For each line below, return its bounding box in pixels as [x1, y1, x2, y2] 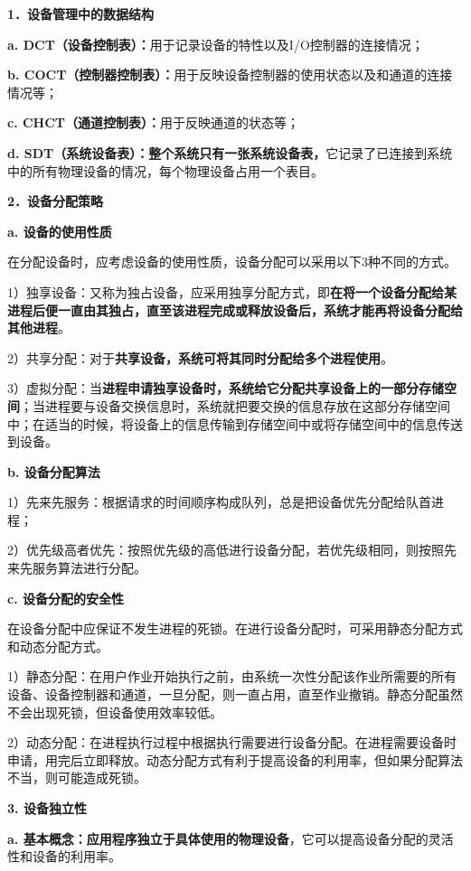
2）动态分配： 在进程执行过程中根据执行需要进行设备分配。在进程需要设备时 [7, 733, 457, 752]
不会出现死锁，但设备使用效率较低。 [7, 702, 222, 721]
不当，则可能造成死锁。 [7, 768, 146, 787]
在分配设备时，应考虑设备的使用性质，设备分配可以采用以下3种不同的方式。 [7, 252, 457, 271]
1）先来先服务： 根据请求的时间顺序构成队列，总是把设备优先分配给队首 [7, 492, 431, 511]
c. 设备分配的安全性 [7, 588, 124, 607]
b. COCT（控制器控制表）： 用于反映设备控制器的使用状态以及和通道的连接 [7, 65, 453, 84]
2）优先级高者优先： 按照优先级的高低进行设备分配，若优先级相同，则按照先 [7, 540, 457, 559]
